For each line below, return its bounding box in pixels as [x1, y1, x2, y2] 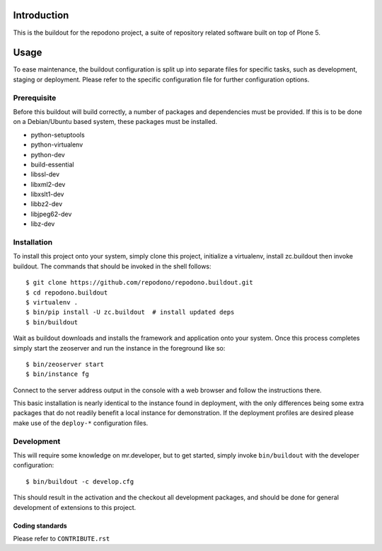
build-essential [30, 160, 74, 169]
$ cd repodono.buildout [25, 288, 108, 297]
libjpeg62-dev [30, 210, 72, 218]
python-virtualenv [30, 140, 83, 149]
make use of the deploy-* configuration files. [13, 419, 149, 427]
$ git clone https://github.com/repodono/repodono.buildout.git [25, 278, 254, 287]
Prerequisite [13, 93, 57, 103]
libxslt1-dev [30, 190, 64, 198]
